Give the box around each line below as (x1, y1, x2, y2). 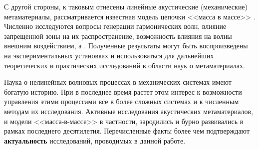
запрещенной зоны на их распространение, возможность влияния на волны (4, 30, 232, 41)
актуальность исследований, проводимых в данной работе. (4, 135, 186, 146)
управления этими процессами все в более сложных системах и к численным (4, 96, 239, 107)
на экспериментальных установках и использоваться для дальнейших (4, 50, 214, 60)
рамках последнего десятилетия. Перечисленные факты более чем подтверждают (4, 126, 250, 136)
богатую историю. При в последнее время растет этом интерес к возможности (4, 86, 242, 97)
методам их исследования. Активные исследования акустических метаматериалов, (4, 106, 254, 116)
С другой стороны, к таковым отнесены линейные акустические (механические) (4, 1, 248, 11)
